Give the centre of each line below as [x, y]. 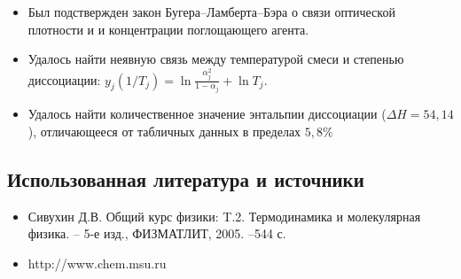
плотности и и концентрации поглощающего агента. [168, 29]
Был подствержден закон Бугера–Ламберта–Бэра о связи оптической [211, 12]
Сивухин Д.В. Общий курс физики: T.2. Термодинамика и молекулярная [224, 216]
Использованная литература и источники [186, 178]
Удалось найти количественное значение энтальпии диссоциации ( [207, 114]
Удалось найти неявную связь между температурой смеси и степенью [216, 59]
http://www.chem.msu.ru [97, 263]
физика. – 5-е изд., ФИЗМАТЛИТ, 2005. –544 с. [157, 233]
